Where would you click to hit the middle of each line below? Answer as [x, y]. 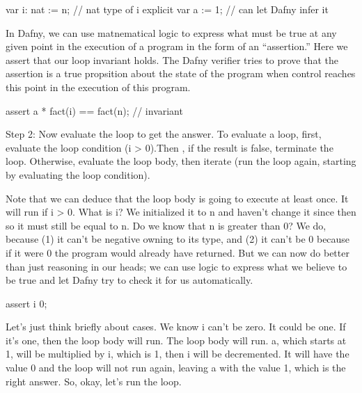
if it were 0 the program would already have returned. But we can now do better [178, 252]
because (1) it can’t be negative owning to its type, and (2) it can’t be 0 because [178, 239]
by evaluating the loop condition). [78, 174]
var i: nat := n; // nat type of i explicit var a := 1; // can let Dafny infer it [167, 9]
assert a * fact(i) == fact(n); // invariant [94, 110]
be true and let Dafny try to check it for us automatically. [129, 280]
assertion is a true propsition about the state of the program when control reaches [181, 73]
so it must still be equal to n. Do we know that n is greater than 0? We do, [166, 225]
